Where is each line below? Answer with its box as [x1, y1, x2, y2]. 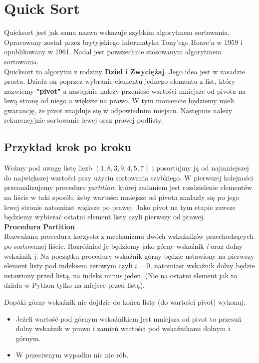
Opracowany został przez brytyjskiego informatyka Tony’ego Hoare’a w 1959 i [4, 36, 243, 47]
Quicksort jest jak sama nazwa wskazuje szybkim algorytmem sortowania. [4, 27, 230, 37]
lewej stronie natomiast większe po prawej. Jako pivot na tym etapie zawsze [4, 201, 236, 212]
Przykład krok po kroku [4, 139, 131, 155]
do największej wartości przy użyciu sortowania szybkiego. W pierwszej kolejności [4, 172, 254, 182]
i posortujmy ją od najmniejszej [152, 163, 249, 173]
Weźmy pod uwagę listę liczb [4, 163, 92, 173]
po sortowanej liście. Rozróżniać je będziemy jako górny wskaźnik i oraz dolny [4, 241, 243, 251]
